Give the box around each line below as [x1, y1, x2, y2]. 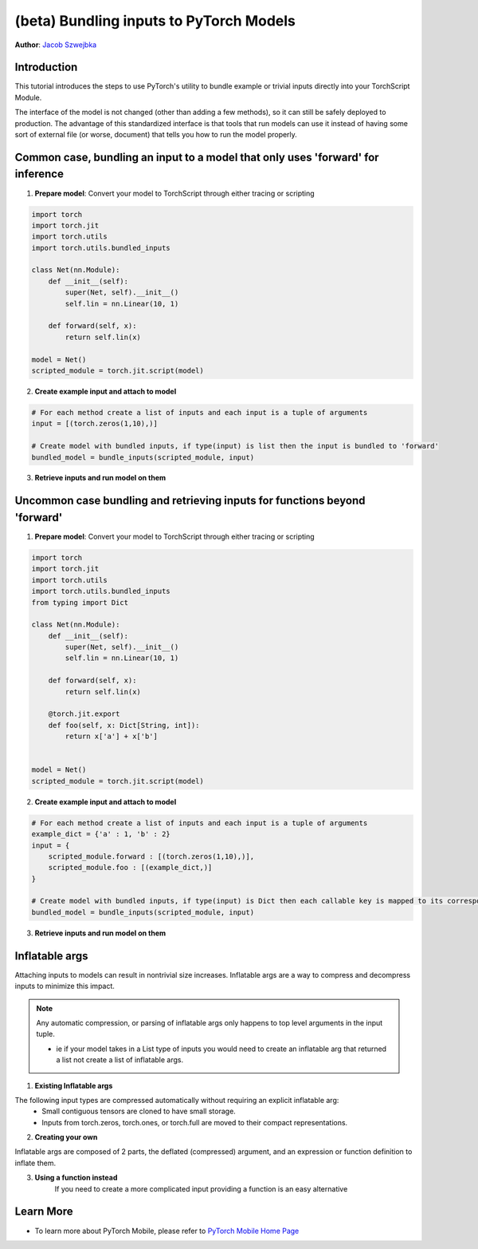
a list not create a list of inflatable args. [56, 1055, 183, 1065]
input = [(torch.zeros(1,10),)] [31, 419, 159, 429]
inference [14, 168, 64, 181]
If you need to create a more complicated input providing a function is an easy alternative [54, 1184, 348, 1193]
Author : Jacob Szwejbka [14, 40, 97, 49]
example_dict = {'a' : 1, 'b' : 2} [31, 830, 170, 839]
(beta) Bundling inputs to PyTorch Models [14, 12, 296, 30]
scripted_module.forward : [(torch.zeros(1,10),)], [48, 852, 255, 861]
